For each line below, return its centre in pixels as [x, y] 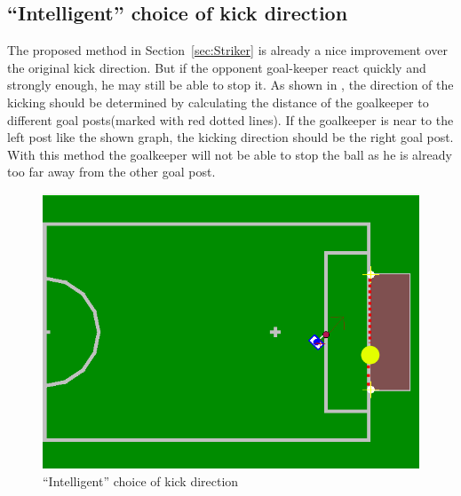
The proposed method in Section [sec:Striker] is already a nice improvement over [227, 50]
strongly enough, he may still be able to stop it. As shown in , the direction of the [230, 85]
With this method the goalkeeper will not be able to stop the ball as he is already [230, 154]
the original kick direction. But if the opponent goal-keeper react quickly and [217, 67]
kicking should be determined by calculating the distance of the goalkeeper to [218, 102]
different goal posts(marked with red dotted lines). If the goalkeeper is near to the [230, 119]
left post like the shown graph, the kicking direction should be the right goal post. [230, 137]
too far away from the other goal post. [111, 172]
